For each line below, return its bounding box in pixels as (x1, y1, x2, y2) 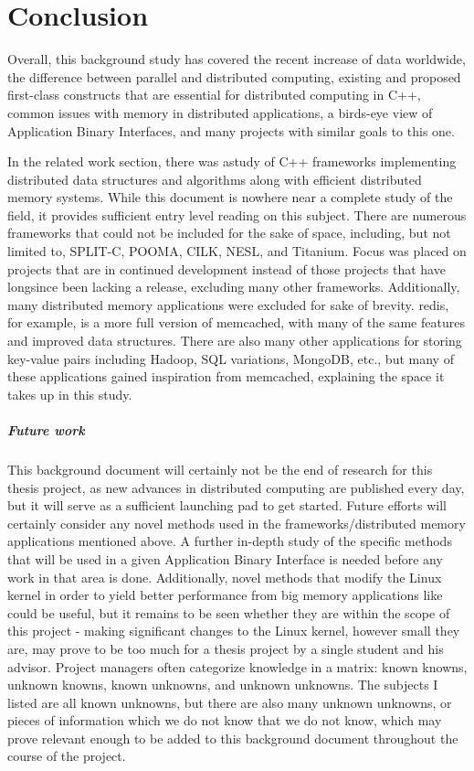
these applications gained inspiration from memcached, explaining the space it (7, 367, 445, 386)
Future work (7, 421, 85, 439)
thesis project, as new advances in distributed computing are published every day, (7, 477, 465, 497)
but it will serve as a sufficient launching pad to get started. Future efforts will (7, 496, 447, 515)
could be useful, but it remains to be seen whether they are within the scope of (7, 603, 450, 622)
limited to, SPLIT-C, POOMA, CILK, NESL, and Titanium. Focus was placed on (7, 241, 467, 261)
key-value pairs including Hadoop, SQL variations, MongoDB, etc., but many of (7, 348, 454, 368)
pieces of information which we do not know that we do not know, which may (7, 711, 442, 730)
